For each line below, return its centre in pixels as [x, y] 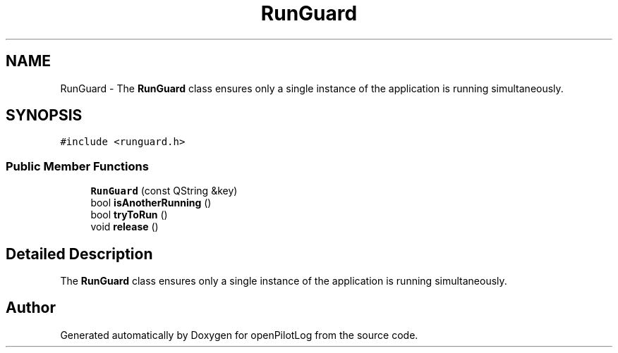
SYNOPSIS [44, 116]
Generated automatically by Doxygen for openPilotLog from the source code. [239, 335]
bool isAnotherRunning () [151, 203]
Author [31, 308]
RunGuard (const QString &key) [164, 191]
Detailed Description [79, 254]
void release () [125, 227]
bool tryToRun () [129, 215]
